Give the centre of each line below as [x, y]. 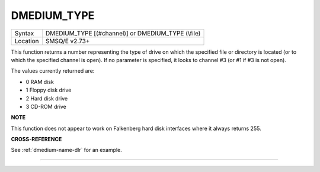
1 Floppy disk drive [49, 90]
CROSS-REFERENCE [36, 139]
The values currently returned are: [53, 71]
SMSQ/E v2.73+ [68, 41]
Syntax [24, 33]
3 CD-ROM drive [46, 106]
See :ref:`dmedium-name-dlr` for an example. [67, 150]
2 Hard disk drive [47, 98]
